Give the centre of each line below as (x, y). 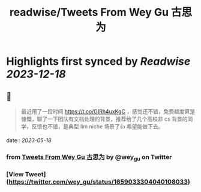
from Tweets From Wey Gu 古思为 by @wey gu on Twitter (89, 157)
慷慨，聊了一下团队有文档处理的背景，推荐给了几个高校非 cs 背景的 (104, 119)
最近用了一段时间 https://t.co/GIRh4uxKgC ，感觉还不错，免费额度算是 (108, 111)
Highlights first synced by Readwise (98, 61)
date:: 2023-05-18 (29, 140)
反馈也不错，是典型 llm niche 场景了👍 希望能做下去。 (97, 126)
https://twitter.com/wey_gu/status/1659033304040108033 (98, 182)
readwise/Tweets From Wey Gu (89, 12)
